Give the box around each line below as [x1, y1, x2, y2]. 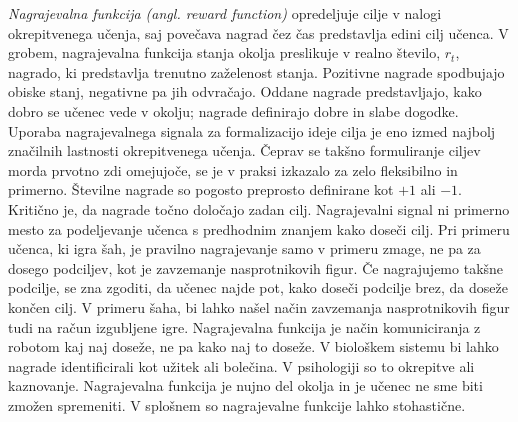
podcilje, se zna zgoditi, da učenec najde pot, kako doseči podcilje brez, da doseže [8, 277, 508, 298]
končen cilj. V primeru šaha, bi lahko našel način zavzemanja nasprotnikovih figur [8, 296, 510, 317]
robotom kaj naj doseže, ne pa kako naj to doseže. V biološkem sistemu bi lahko [8, 336, 499, 357]
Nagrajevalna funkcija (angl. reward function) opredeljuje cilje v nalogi [8, 3, 442, 23]
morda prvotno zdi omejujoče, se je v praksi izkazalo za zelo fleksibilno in [8, 159, 458, 180]
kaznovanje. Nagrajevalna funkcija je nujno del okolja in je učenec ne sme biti [8, 375, 483, 396]
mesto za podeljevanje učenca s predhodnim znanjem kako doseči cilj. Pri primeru [8, 218, 510, 239]
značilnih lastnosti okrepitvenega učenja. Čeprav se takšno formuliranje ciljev [8, 140, 481, 161]
